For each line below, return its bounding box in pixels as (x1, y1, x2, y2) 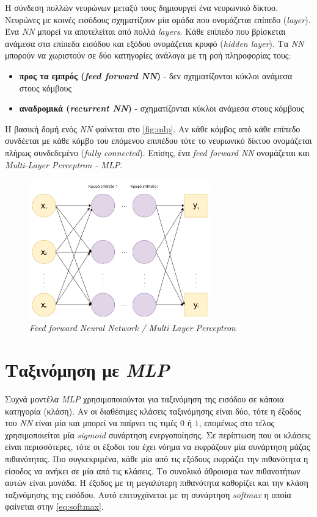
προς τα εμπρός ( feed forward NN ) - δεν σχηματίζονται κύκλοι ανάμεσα (19, 69, 293, 82)
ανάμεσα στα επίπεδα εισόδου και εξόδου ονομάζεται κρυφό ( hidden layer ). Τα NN (5, 37, 304, 49)
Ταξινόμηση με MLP (5, 357, 170, 383)
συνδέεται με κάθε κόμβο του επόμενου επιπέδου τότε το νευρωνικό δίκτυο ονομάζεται (5, 134, 312, 147)
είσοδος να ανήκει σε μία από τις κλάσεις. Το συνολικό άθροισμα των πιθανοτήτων (5, 464, 301, 477)
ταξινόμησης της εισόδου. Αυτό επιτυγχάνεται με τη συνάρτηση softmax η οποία (5, 488, 291, 501)
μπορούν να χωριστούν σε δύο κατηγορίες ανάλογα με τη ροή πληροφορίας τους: (5, 49, 291, 62)
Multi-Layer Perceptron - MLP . (5, 158, 123, 171)
